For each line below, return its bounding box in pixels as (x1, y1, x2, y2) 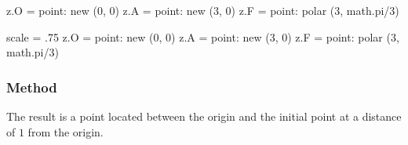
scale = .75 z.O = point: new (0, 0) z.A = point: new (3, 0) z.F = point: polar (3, (6, 28, 399, 45)
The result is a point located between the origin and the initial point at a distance (6, 108, 402, 124)
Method (6, 77, 57, 96)
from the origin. (27, 123, 104, 140)
